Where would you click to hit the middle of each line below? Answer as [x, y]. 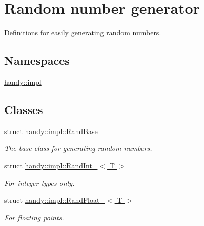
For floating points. [34, 217]
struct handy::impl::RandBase [51, 131]
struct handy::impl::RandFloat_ [55, 200]
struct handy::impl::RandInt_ [51, 165]
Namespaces [37, 60]
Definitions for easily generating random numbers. [83, 33]
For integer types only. [39, 183]
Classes [24, 109]
